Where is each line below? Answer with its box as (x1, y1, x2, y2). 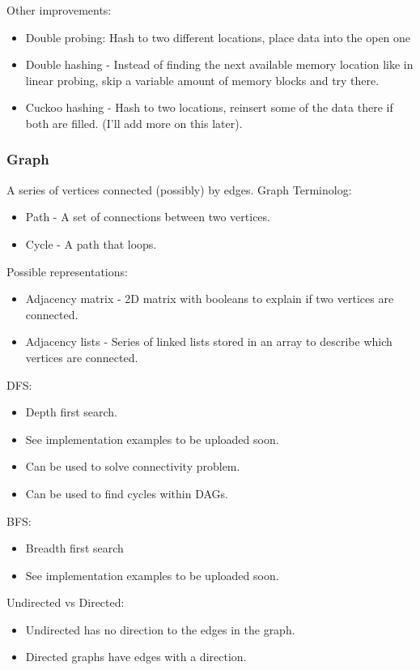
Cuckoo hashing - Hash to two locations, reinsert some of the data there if (25, 99, 393, 116)
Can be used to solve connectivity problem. (25, 458, 240, 475)
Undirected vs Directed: (6, 594, 125, 611)
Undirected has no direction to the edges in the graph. (25, 621, 295, 638)
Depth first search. (25, 403, 118, 420)
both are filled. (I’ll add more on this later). (25, 114, 243, 131)
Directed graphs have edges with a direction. (25, 648, 247, 665)
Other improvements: (6, 2, 112, 18)
